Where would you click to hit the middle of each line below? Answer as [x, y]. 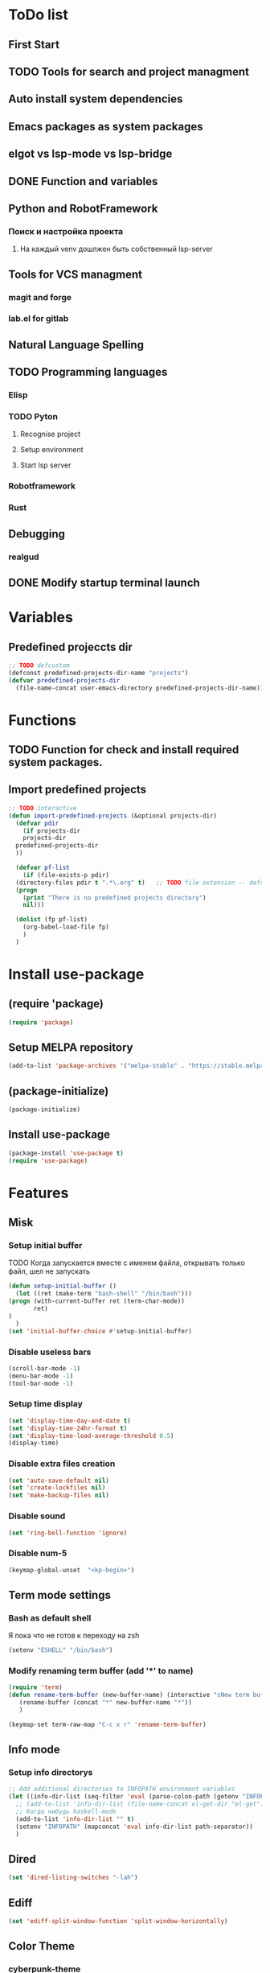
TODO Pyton [33, 417]
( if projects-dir [52, 830]
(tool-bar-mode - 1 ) [41, 1383]
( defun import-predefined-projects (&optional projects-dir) [113, 816]
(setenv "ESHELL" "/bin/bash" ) [61, 1650]
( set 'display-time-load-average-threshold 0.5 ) [91, 1435]
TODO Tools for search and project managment [129, 71]
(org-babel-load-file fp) [66, 927]
